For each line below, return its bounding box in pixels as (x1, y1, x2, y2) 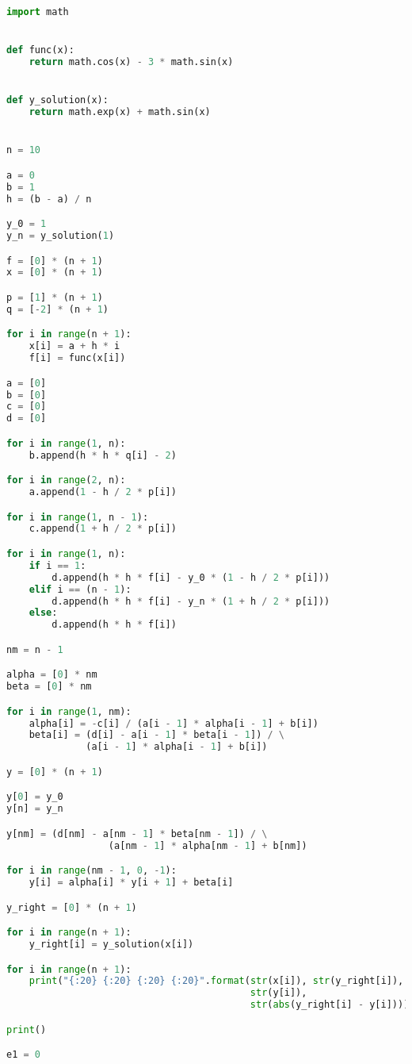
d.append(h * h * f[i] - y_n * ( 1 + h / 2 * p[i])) (51, 595, 330, 607)
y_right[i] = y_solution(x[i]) (29, 939, 194, 951)
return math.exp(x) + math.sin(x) (29, 106, 211, 118)
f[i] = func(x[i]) (29, 352, 126, 364)
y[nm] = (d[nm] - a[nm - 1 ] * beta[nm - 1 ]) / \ (6, 828, 268, 839)
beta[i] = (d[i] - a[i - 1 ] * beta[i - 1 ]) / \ (29, 729, 284, 741)
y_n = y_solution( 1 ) (6, 230, 115, 241)
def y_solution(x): (6, 94, 109, 106)
